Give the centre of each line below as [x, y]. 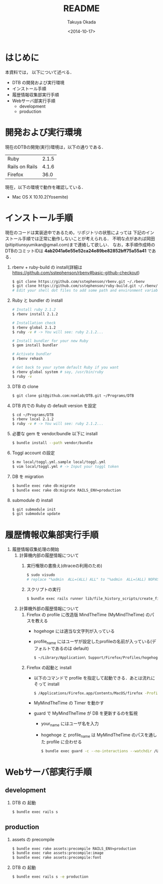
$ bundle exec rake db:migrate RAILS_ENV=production [66, 490]
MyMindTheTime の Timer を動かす [69, 703]
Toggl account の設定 [33, 453]
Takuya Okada [81, 22]
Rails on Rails [23, 166]
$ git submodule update [36, 514]
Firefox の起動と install [49, 667]
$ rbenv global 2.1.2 [34, 327]
